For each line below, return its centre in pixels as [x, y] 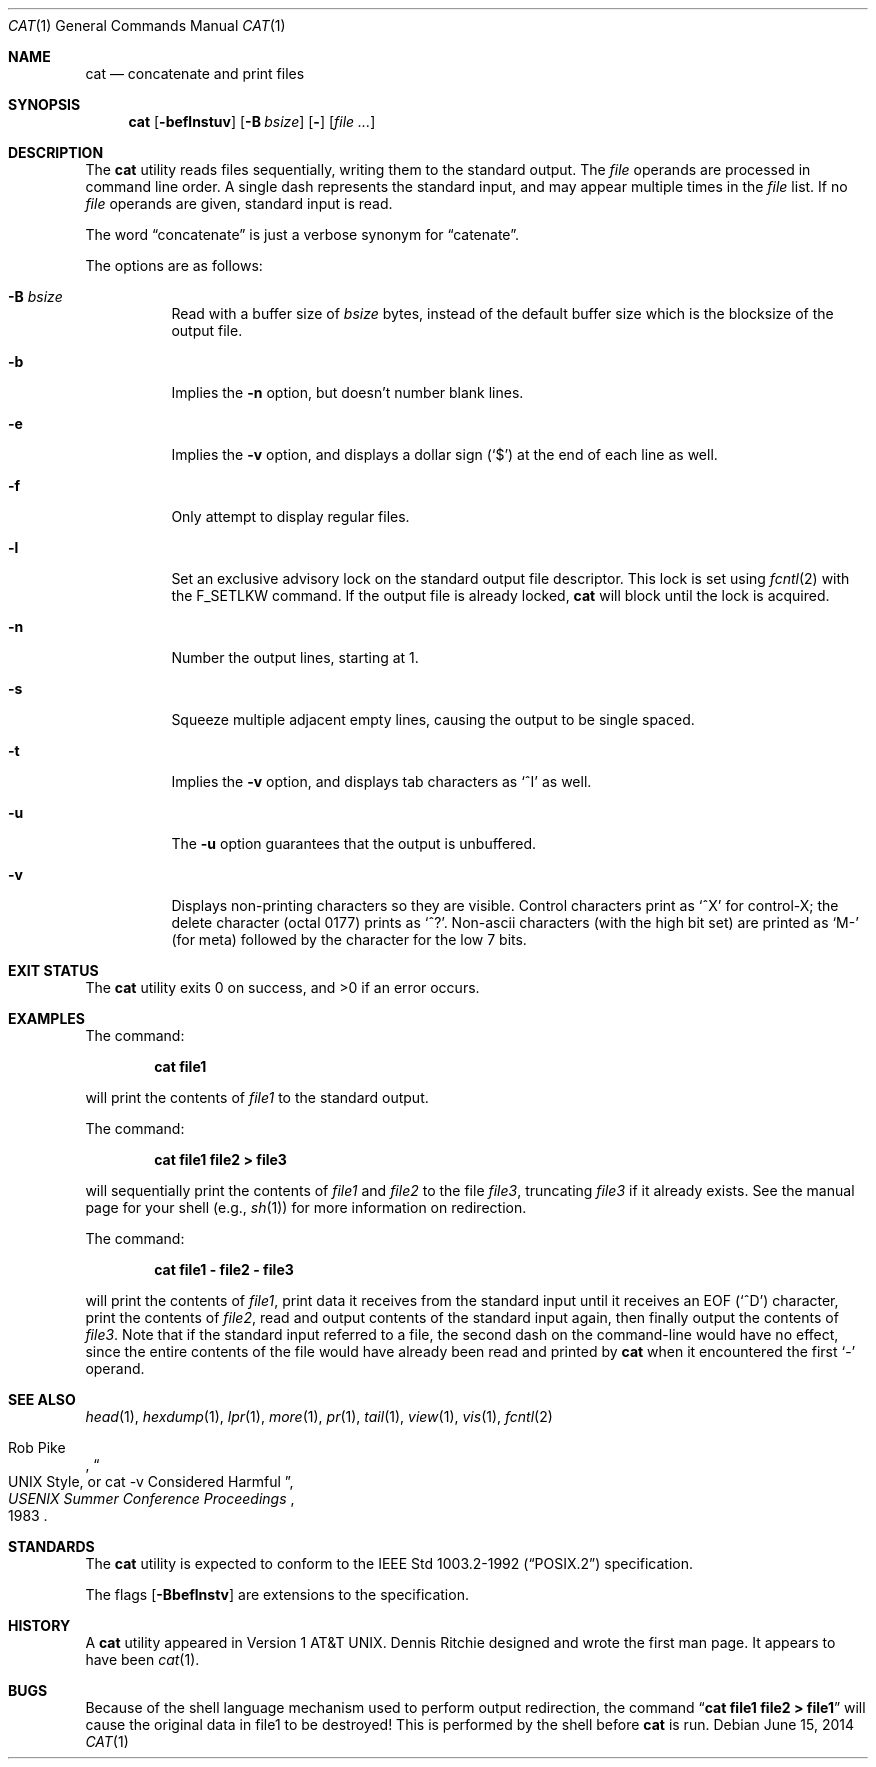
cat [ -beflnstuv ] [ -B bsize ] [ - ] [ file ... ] [252, 121]
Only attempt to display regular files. [290, 516]
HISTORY [39, 1625]
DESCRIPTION [56, 152]
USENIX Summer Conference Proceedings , [151, 1498]
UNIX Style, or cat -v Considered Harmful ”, [151, 1481]
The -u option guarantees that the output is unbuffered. [354, 843]
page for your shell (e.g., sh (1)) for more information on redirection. [306, 1207]
